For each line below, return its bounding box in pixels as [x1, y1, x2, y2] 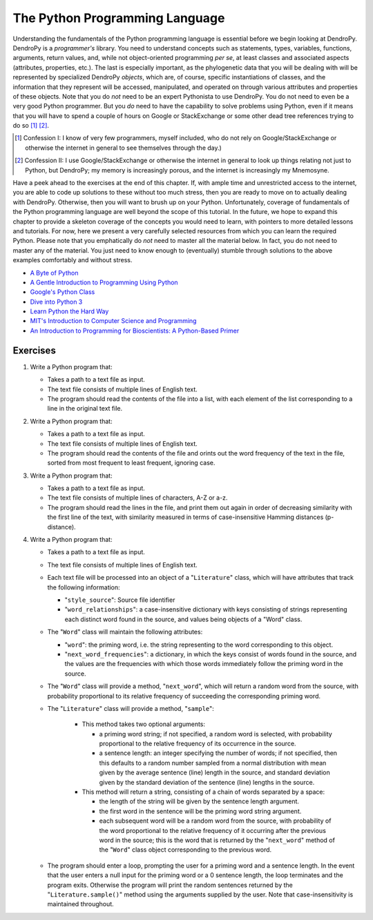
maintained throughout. [47, 900, 114, 908]
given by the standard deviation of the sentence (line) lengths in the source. [99, 778, 315, 786]
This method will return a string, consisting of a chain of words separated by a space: [82, 787, 325, 796]
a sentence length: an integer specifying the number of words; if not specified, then [99, 749, 338, 757]
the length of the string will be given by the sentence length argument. [99, 797, 300, 805]
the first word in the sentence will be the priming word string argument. [99, 807, 302, 815]
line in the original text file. [47, 404, 123, 413]
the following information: [47, 583, 120, 591]
